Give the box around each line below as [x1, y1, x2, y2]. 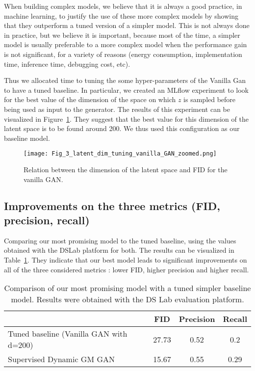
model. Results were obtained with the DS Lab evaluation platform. [11, 293, 244, 305]
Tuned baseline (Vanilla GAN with [8, 328, 127, 340]
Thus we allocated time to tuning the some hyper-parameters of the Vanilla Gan [4, 75, 246, 85]
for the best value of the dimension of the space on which [4, 94, 176, 105]
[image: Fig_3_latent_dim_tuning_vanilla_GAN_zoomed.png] [24, 150, 217, 158]
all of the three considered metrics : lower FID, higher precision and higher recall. [4, 264, 249, 274]
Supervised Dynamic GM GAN [8, 353, 115, 365]
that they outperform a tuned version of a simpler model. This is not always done [4, 20, 250, 30]
